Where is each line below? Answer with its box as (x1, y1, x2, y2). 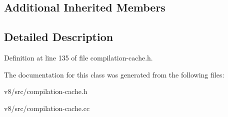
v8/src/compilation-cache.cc (4, 102, 90, 113)
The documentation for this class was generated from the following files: (4, 69, 224, 79)
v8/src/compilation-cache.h (4, 86, 87, 96)
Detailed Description (4, 29, 113, 44)
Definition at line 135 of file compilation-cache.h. (4, 52, 153, 62)
